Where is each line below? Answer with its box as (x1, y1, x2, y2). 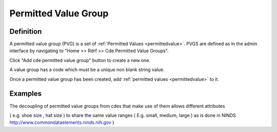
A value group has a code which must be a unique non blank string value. (9, 67, 165, 73)
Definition (9, 27, 42, 36)
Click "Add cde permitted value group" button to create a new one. (9, 57, 151, 63)
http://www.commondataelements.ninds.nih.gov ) (9, 119, 114, 125)
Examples (9, 90, 42, 98)
